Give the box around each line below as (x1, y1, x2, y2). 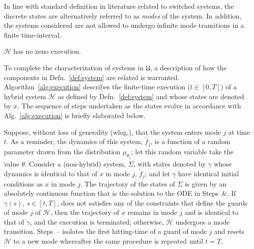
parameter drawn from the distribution (4, 146, 121, 156)
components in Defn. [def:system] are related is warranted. (4, 72, 180, 82)
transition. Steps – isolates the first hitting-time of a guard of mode (4, 226, 207, 236)
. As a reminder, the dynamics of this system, (6, 136, 143, 146)
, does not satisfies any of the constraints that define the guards (57, 197, 248, 207)
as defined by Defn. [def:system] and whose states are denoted (58, 91, 244, 101)
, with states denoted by (133, 159, 206, 169)
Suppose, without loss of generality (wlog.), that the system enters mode (4, 126, 221, 137)
